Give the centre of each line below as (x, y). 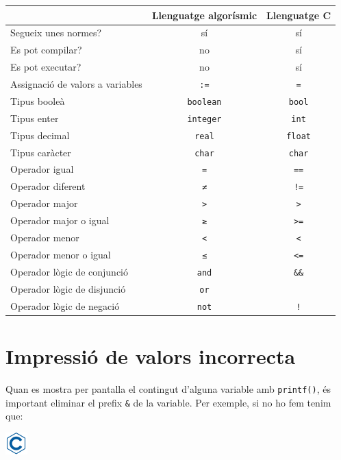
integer (204, 119)
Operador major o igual (60, 220)
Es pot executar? (46, 67)
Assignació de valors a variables (76, 83)
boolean (204, 102)
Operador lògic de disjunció (68, 288)
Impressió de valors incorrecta (151, 356)
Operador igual (42, 169)
